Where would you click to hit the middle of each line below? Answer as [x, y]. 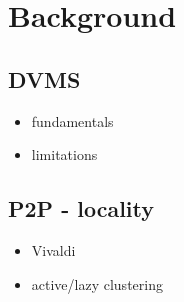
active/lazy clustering [97, 283]
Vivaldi [53, 249]
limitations [64, 154]
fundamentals [72, 120]
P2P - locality [81, 208]
